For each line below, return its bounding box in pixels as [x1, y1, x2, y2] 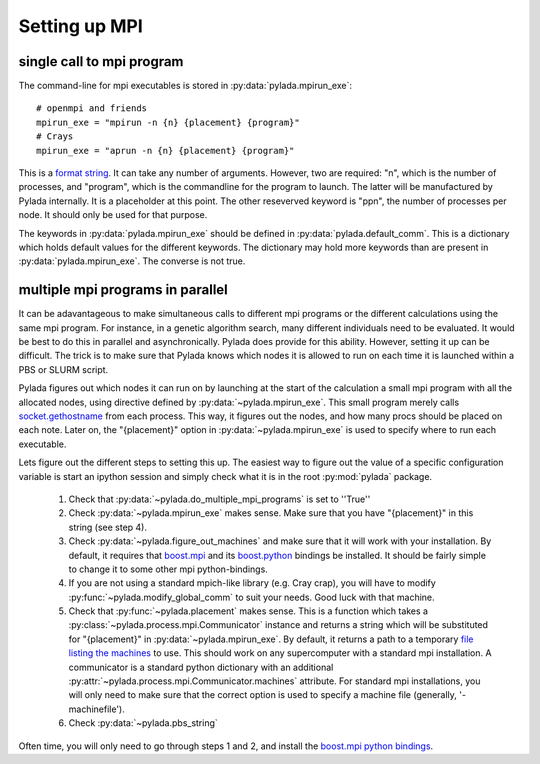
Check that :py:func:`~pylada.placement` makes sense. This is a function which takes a [68, 605, 429, 617]
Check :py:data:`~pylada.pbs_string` [68, 717, 219, 729]
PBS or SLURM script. [18, 363, 109, 375]
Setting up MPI [18, 15, 144, 37]
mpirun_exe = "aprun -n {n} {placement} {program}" [36, 145, 295, 156]
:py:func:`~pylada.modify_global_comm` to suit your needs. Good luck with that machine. [68, 591, 435, 603]
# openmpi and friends [36, 103, 148, 114]
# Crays [36, 131, 74, 142]
